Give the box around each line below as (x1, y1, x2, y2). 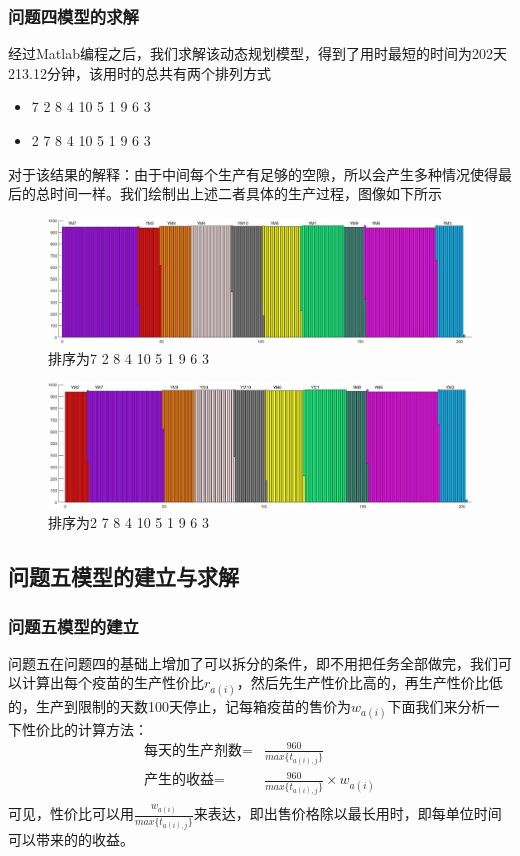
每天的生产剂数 (144, 743, 243, 758)
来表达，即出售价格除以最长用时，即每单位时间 (193, 803, 502, 824)
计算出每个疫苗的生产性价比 (21, 672, 204, 693)
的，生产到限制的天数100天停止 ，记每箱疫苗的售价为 (8, 695, 351, 716)
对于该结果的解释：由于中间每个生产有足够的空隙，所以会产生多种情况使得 (8, 163, 498, 184)
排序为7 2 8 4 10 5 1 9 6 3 (48, 347, 209, 368)
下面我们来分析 (387, 695, 486, 716)
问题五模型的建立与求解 (8, 561, 239, 592)
